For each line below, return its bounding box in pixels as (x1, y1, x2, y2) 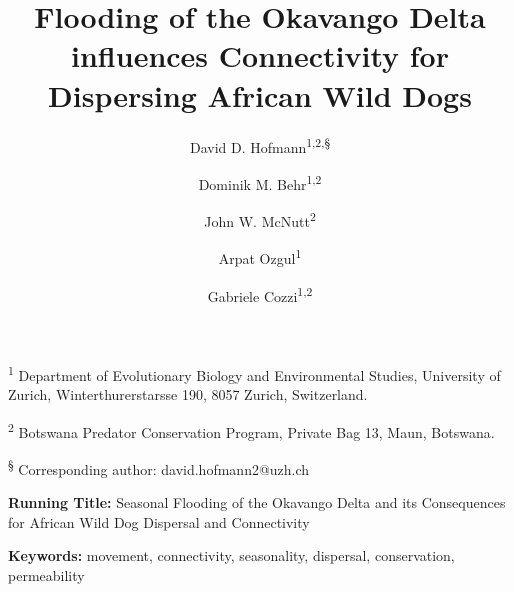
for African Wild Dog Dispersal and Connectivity (8, 511, 310, 532)
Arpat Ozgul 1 (218, 245, 302, 268)
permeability (8, 564, 85, 585)
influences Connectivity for (71, 35, 449, 76)
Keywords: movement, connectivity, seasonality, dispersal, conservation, (8, 545, 455, 566)
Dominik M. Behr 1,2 (198, 170, 322, 194)
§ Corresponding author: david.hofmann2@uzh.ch (8, 455, 310, 479)
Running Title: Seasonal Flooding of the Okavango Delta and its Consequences (8, 492, 506, 513)
